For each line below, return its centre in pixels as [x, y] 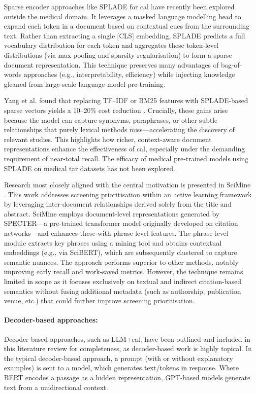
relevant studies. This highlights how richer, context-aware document [108, 139]
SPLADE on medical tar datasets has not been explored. [90, 168]
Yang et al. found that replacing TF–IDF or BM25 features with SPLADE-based [126, 100]
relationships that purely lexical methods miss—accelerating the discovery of [119, 129]
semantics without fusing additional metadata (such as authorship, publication [123, 291]
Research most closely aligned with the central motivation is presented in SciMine [127, 185]
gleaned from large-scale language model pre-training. [85, 84]
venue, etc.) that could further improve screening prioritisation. [99, 301]
